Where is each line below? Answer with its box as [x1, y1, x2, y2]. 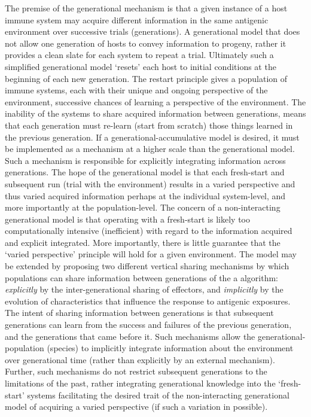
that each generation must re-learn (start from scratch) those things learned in [5, 118, 293, 131]
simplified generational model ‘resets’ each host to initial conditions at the [5, 60, 276, 72]
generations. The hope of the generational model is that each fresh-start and [5, 166, 285, 178]
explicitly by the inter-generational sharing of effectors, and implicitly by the [5, 283, 283, 296]
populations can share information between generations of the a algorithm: [5, 271, 278, 284]
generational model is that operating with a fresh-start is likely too [5, 212, 250, 225]
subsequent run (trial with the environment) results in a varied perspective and [5, 177, 295, 190]
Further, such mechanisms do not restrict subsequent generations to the [5, 365, 267, 378]
